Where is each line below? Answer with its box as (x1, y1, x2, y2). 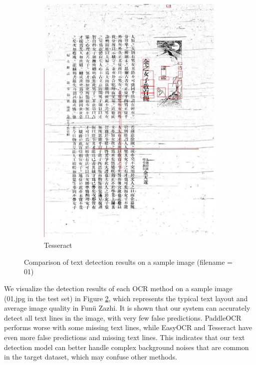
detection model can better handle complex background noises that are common (4, 342, 249, 352)
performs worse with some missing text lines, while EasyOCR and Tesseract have (4, 322, 252, 333)
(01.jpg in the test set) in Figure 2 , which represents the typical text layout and (4, 293, 248, 303)
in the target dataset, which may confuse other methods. (4, 352, 177, 362)
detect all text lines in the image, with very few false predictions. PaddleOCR (4, 312, 242, 323)
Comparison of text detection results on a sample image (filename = (24, 256, 233, 267)
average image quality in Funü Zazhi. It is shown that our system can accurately (4, 303, 251, 313)
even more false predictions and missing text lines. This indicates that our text (4, 332, 245, 343)
